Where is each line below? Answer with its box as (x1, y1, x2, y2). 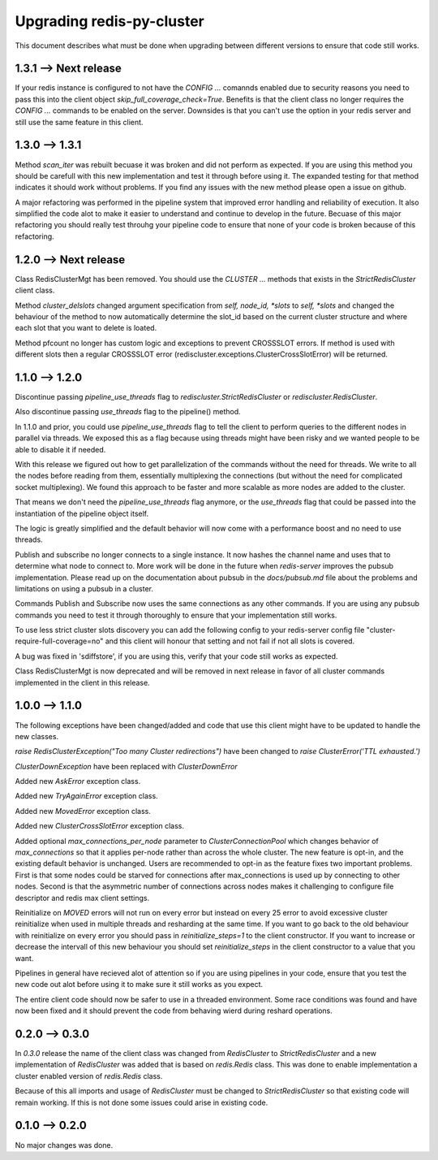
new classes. (15, 731, 59, 741)
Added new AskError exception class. (15, 777, 141, 786)
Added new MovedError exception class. (15, 806, 152, 816)
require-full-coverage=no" (15, 636, 104, 646)
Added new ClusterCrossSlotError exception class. (15, 821, 185, 831)
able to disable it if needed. (15, 444, 106, 454)
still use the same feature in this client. (15, 117, 144, 127)
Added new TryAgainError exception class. (15, 791, 158, 801)
